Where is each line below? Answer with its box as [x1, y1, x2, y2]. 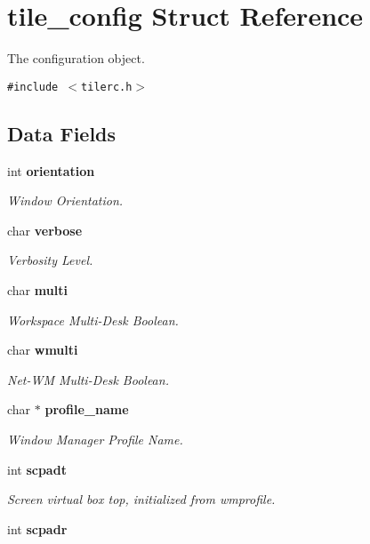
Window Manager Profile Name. [7, 429, 183, 448]
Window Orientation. [7, 191, 124, 210]
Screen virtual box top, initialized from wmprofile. [7, 490, 276, 508]
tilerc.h [81, 80, 133, 93]
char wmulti [7, 340, 78, 359]
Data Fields [7, 119, 117, 147]
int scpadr [7, 519, 68, 538]
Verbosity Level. [7, 251, 93, 269]
